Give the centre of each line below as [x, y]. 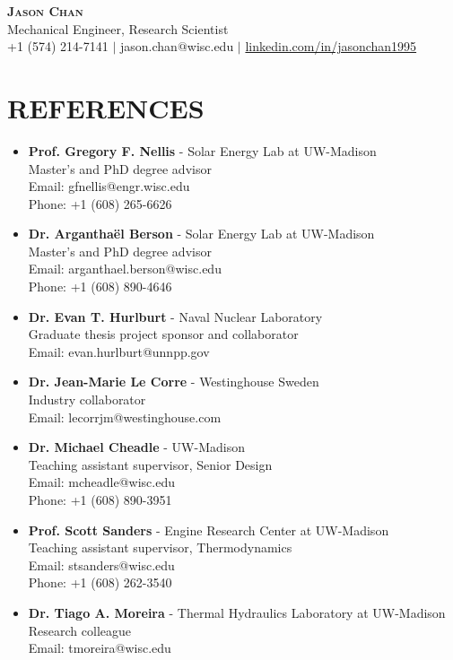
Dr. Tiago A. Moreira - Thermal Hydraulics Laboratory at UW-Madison [237, 612]
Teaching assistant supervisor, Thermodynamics [160, 547]
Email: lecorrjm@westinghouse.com [125, 417]
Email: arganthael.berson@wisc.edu [125, 269]
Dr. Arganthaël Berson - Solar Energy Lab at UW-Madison [201, 234]
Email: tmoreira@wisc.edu [100, 648]
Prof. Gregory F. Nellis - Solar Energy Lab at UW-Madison [202, 150]
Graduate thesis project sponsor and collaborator [163, 334]
